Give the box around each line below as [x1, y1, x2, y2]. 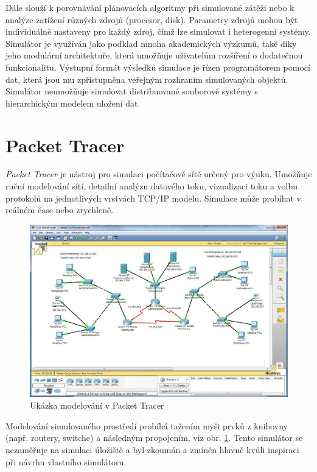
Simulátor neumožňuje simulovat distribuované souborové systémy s [5, 85, 258, 97]
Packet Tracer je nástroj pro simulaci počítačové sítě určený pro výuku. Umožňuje [5, 167, 312, 180]
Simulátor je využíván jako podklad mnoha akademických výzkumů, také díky [5, 37, 297, 49]
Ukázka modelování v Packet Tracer [30, 399, 164, 412]
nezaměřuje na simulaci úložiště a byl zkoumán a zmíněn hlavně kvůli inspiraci [5, 443, 299, 456]
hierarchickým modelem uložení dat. [5, 96, 141, 109]
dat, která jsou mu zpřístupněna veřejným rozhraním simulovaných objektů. [5, 72, 288, 85]
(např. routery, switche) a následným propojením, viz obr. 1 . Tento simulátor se [5, 431, 303, 444]
